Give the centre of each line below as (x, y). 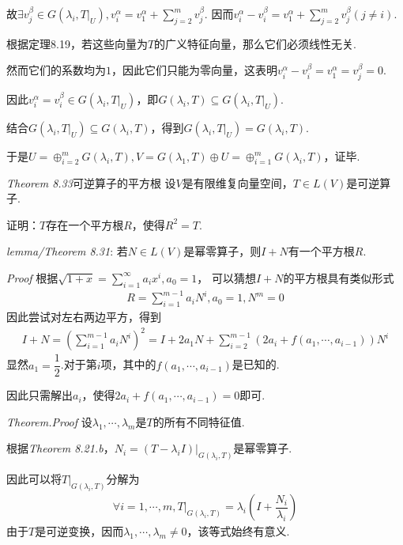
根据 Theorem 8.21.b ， (60, 448)
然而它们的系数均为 (56, 70)
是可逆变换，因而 (79, 531)
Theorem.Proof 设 (49, 421)
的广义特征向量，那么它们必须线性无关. (255, 43)
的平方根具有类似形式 (339, 277)
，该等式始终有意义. (238, 531)
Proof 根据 (32, 277)
